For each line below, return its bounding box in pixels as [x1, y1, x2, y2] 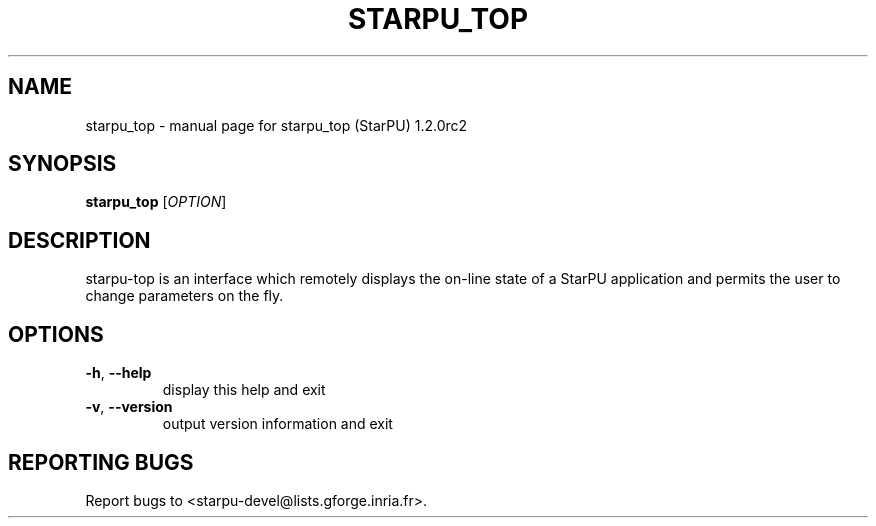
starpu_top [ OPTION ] [85, 193, 227, 211]
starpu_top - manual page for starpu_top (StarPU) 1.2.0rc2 [85, 116, 468, 134]
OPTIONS [8, 321, 104, 347]
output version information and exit [162, 415, 393, 433]
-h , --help [85, 364, 152, 382]
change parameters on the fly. [85, 287, 284, 305]
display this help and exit [162, 381, 326, 399]
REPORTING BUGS [8, 449, 194, 475]
